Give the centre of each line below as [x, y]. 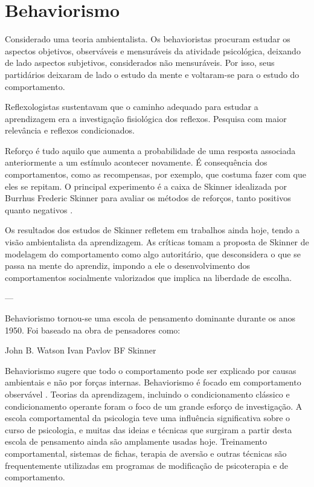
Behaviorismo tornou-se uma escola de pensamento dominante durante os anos [150, 318]
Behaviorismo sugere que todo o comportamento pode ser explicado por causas [151, 370]
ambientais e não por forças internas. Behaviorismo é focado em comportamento [153, 382]
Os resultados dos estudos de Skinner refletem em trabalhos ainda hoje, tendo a [152, 230]
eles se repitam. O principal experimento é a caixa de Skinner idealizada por [146, 186]
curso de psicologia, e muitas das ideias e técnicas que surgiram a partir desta [149, 429]
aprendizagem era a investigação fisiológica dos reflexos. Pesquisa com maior [146, 118]
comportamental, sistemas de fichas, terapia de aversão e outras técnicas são [146, 453]
